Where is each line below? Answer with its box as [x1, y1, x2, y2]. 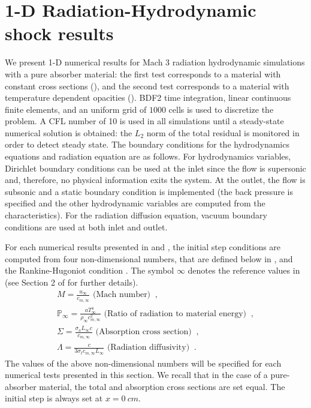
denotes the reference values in [188, 264, 300, 277]
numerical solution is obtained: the [5, 126, 132, 139]
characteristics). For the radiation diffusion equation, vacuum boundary [5, 209, 267, 221]
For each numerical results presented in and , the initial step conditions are [5, 241, 281, 253]
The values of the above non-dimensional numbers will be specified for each [5, 356, 282, 369]
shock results [5, 21, 114, 46]
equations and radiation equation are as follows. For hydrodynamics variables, [5, 150, 291, 163]
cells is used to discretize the [168, 103, 274, 115]
